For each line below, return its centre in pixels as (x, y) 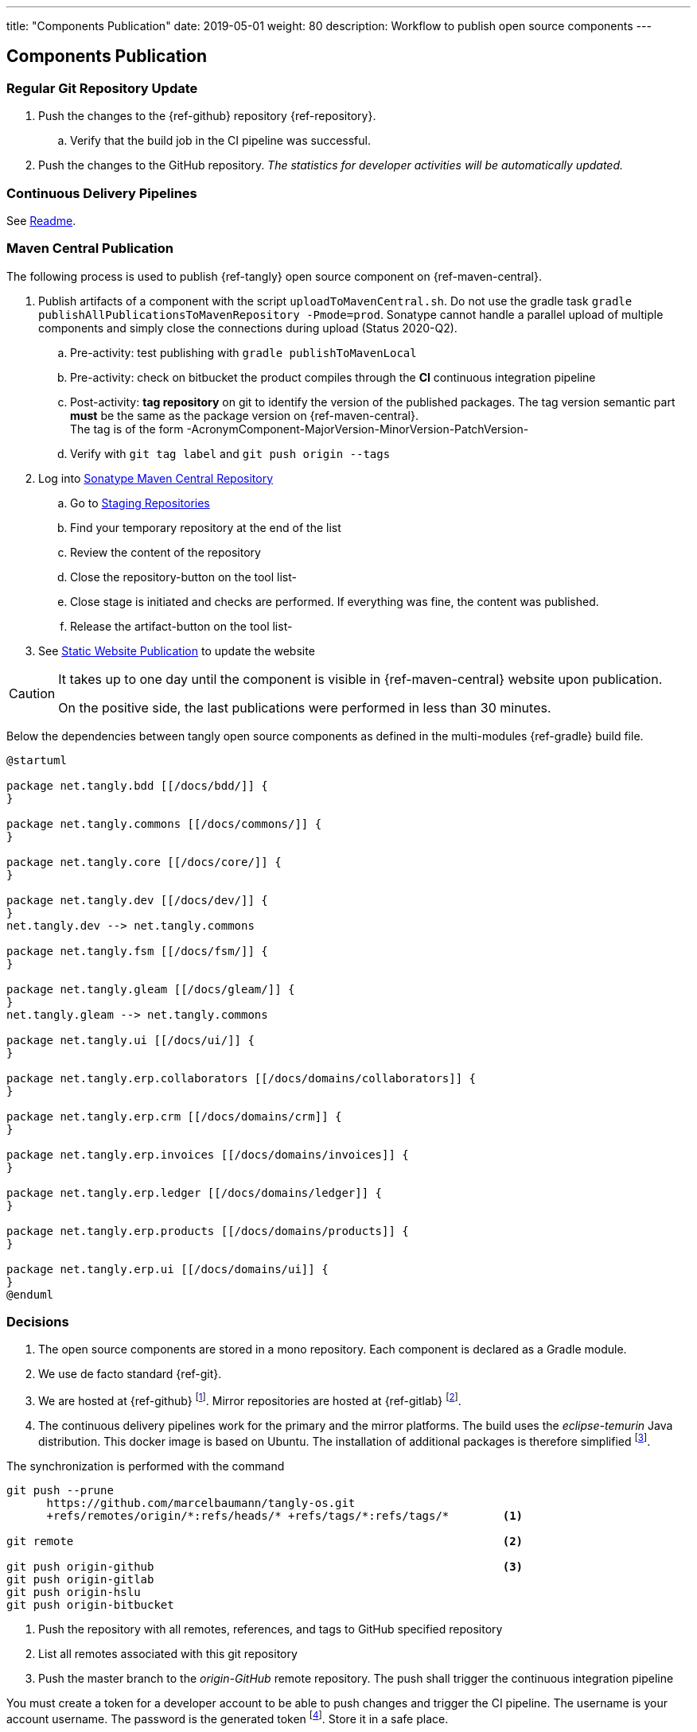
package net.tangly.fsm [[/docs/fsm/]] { (137, 951)
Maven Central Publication (90, 249)
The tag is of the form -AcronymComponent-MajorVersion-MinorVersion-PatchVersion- (300, 429)
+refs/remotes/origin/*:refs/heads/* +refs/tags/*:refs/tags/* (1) (285, 1515)
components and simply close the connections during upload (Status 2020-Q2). (248, 328)
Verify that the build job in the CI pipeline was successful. (220, 141)
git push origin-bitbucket (90, 1604)
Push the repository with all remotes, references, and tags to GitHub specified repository (271, 1629)
